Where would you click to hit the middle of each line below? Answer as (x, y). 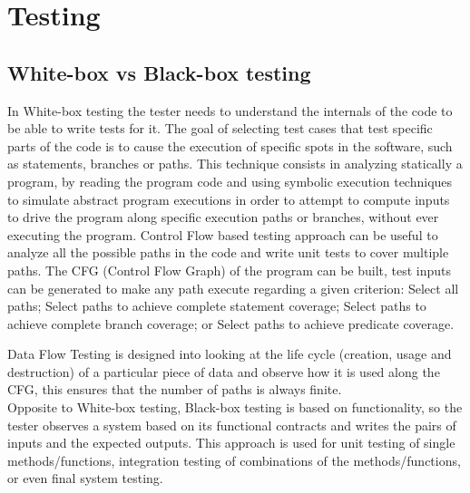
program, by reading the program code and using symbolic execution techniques (230, 181)
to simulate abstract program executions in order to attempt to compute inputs (229, 199)
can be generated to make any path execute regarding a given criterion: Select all (233, 288)
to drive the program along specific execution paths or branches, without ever (223, 217)
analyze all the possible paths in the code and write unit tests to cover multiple (228, 252)
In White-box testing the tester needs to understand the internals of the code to (230, 110)
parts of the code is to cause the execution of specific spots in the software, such (230, 145)
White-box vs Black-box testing (159, 72)
